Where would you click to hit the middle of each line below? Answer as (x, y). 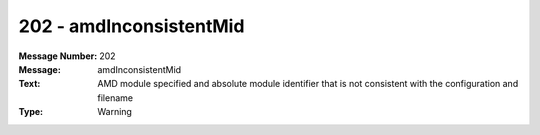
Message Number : (58, 56)
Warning (114, 112)
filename (115, 97)
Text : (29, 84)
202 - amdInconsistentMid (131, 26)
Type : (31, 112)
